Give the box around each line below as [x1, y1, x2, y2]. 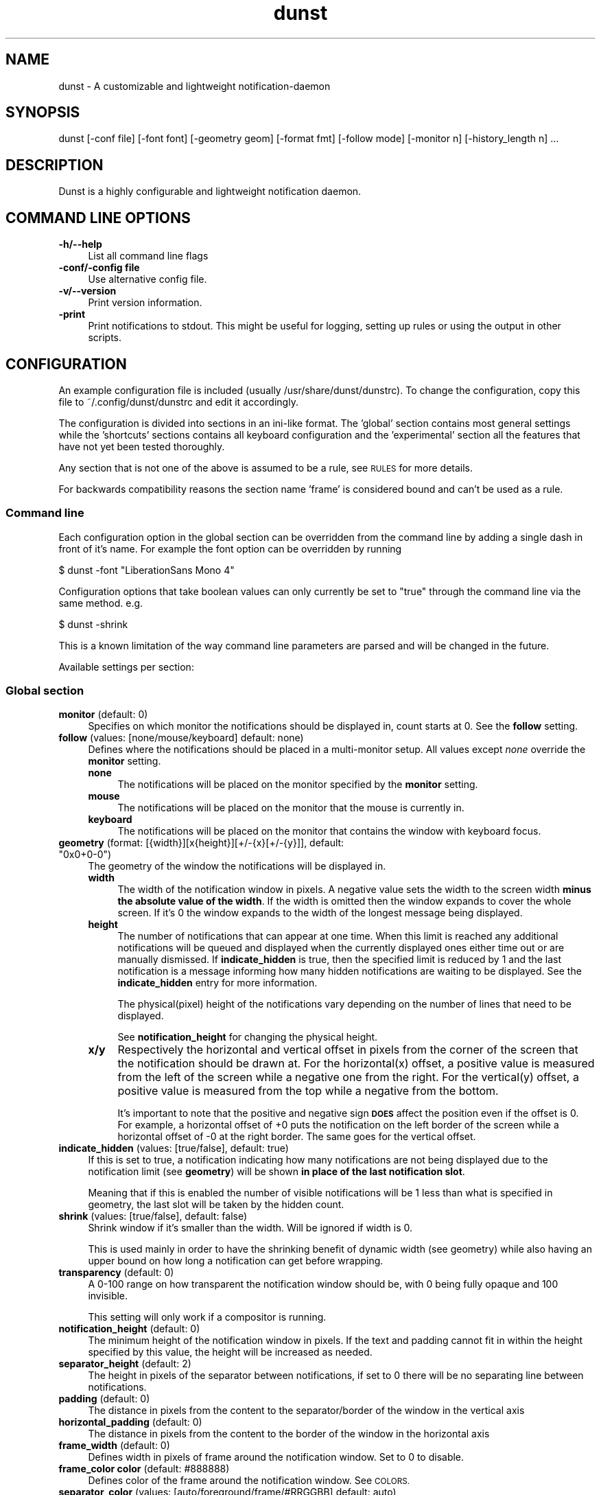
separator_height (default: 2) [58, 1358, 191, 1370]
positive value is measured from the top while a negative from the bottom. [117, 1084, 499, 1098]
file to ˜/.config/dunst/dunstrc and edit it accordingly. [58, 395, 298, 408]
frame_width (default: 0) [58, 1439, 170, 1452]
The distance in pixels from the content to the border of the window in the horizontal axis [88, 1428, 490, 1440]
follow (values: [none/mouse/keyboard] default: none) [58, 732, 304, 744]
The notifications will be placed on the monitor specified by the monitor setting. [117, 778, 478, 791]
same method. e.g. [58, 596, 143, 609]
